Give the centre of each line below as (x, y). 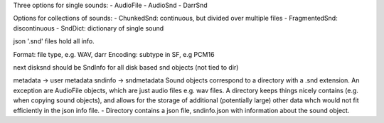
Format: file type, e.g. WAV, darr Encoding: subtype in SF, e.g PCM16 (114, 54)
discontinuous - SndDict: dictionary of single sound (89, 28)
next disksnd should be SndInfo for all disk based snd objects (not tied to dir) (126, 67)
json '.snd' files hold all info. (54, 41)
